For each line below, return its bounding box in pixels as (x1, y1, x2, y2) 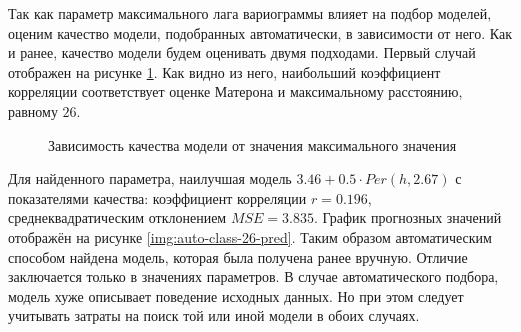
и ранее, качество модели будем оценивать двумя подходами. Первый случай (8, 42, 476, 63)
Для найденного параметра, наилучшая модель (8, 168, 292, 189)
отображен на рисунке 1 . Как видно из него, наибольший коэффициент (8, 61, 441, 82)
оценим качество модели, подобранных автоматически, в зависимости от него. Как (8, 22, 512, 43)
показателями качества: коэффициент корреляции (8, 187, 307, 208)
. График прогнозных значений (313, 207, 502, 228)
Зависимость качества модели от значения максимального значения (48, 134, 457, 155)
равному (8, 100, 58, 121)
